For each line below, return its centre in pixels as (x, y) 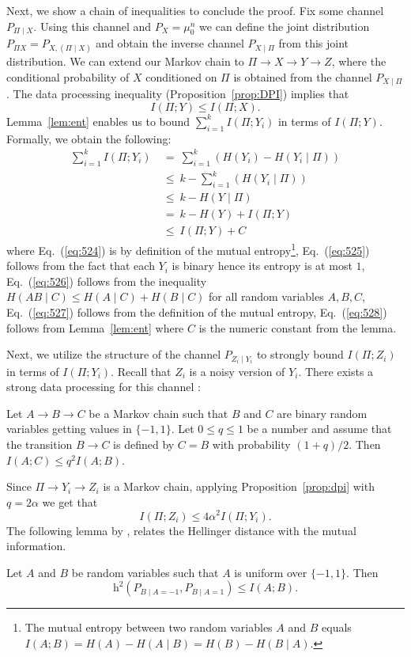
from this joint (313, 43)
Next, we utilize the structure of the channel (114, 354)
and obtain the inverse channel (170, 43)
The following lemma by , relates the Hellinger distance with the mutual (181, 530)
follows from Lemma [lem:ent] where (95, 327)
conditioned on (181, 76)
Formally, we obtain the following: (89, 138)
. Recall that (141, 371)
